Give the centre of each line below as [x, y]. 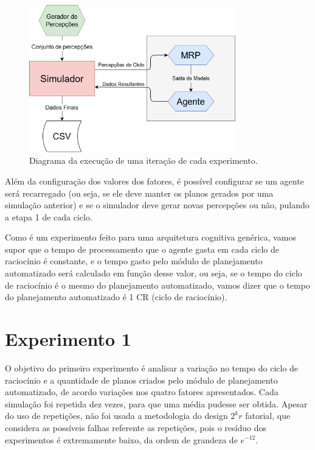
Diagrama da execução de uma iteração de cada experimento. [144, 160]
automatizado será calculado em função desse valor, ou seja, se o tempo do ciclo [154, 273]
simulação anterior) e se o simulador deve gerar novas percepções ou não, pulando [157, 205]
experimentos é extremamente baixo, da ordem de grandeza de [121, 439]
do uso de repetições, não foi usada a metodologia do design [116, 416]
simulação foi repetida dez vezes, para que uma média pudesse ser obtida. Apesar [156, 403]
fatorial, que [268, 416]
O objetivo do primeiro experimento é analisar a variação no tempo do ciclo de [152, 367]
